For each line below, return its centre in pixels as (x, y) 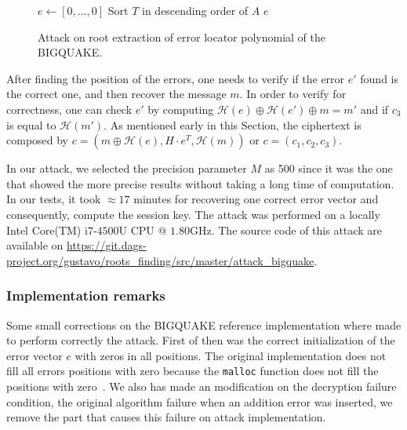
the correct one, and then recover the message (116, 94)
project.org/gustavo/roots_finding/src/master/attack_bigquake (160, 260)
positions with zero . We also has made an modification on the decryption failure (202, 386)
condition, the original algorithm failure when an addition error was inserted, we (200, 401)
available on (35, 245)
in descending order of (195, 10)
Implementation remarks (86, 295)
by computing (181, 109)
